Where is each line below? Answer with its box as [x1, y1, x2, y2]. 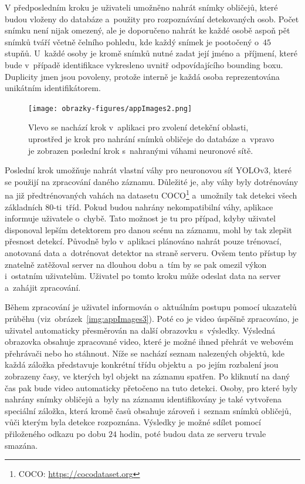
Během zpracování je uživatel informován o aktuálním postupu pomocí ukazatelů [5, 301, 297, 313]
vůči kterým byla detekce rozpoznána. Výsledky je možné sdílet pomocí [5, 416, 261, 428]
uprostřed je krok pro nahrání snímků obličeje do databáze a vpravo [28, 133, 274, 144]
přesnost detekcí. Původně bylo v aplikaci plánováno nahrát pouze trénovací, [5, 235, 282, 247]
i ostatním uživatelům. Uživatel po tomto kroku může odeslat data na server [5, 270, 281, 282]
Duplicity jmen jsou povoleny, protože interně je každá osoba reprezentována [5, 70, 280, 82]
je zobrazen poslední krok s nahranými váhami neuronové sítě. [28, 144, 253, 156]
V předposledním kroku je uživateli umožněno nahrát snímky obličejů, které [5, 1, 278, 13]
